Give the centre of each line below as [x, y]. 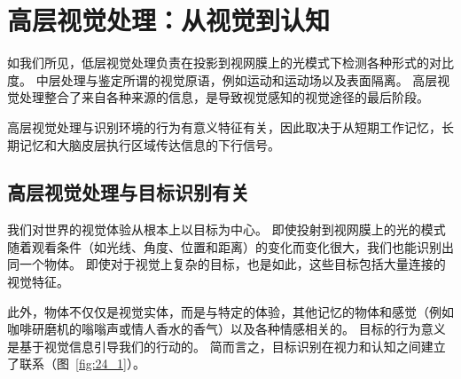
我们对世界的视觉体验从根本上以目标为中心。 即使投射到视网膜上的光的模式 [227, 229]
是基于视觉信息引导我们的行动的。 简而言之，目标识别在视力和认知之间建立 [227, 346]
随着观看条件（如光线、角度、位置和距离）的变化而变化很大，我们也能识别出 [230, 246]
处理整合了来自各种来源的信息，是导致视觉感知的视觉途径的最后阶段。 [224, 97]
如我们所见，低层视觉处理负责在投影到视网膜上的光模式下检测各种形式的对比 [230, 63]
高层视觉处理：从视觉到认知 [169, 20]
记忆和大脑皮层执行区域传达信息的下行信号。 [149, 144]
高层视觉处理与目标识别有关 [128, 192]
